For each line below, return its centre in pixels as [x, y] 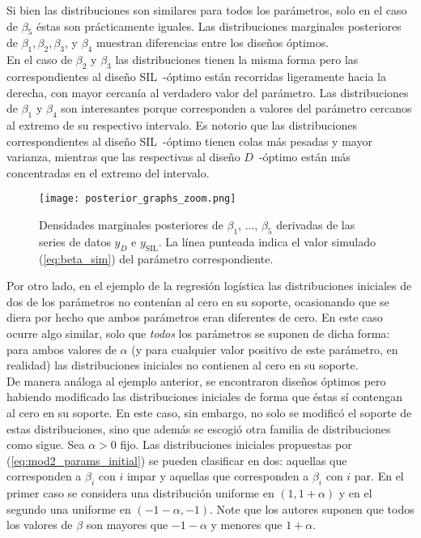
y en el [355, 493]
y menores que [247, 525]
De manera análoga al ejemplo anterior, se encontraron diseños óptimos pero [196, 380]
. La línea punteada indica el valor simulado [267, 241]
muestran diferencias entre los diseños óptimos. [213, 43]
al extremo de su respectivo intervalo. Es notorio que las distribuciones [182, 124]
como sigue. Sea [46, 444]
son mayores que [127, 525]
